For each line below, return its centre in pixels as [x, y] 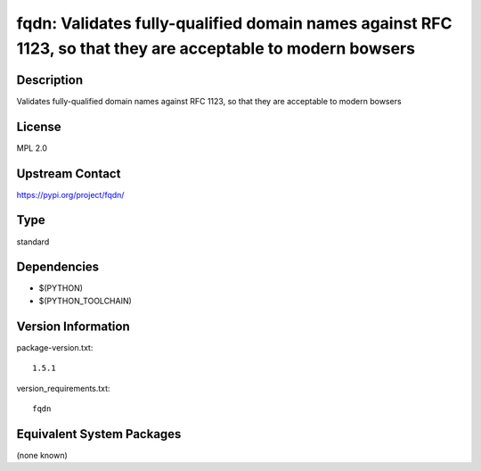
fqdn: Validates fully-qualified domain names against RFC [234, 23]
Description [50, 80]
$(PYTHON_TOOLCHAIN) [86, 301]
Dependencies [58, 267]
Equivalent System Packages [99, 434]
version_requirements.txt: [63, 388]
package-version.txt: [55, 347]
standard [33, 242]
